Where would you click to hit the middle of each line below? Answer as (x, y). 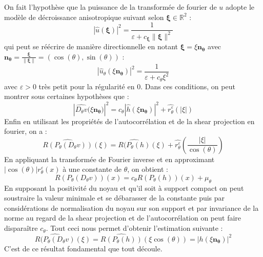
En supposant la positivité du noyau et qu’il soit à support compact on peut (124, 187)
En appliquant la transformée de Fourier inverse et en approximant (109, 159)
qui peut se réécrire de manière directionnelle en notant (91, 46)
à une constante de (92, 169)
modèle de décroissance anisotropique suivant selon (84, 17)
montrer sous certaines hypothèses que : (67, 96)
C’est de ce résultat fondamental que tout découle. (83, 248)
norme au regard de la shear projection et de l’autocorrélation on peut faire (123, 218)
